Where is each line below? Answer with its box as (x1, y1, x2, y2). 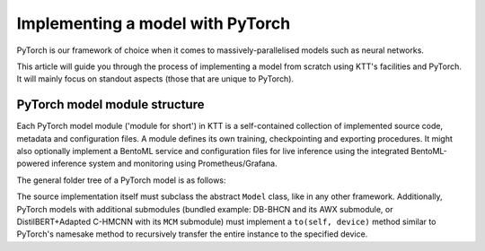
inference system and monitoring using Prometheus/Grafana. (50, 158, 278, 169)
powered (16, 158, 49, 169)
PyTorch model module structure (16, 97, 205, 112)
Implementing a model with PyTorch (16, 13, 291, 33)
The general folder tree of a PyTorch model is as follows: (16, 175, 226, 186)
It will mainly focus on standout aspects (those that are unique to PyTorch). (16, 74, 295, 84)
